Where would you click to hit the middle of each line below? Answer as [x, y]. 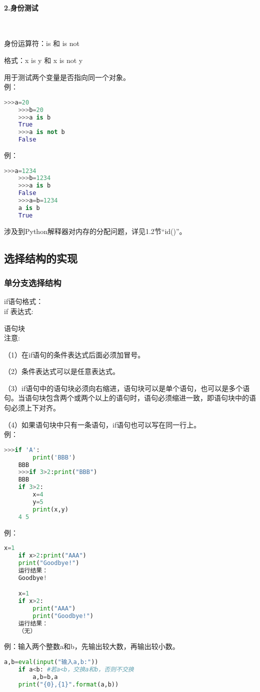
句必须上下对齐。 [32, 408]
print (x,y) [50, 509]
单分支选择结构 [33, 283]
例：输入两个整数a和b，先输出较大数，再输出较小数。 [92, 646]
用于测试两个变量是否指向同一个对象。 [67, 77]
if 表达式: [19, 311]
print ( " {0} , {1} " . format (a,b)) [68, 684]
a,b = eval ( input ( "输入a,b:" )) [51, 662]
